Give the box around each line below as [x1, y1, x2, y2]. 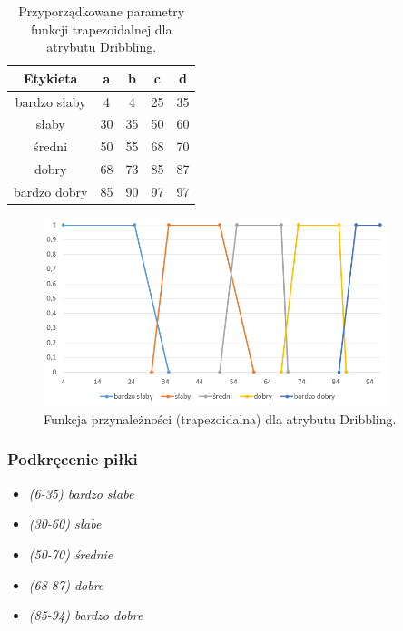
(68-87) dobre [28, 575, 104, 594]
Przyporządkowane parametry [18, 2, 185, 20]
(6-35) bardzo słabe [28, 483, 134, 502]
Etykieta [24, 68, 78, 87]
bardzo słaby [15, 92, 86, 111]
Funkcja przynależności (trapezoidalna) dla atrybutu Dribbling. [44, 409, 397, 428]
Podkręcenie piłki [7, 448, 138, 471]
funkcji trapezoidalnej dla [30, 19, 172, 38]
